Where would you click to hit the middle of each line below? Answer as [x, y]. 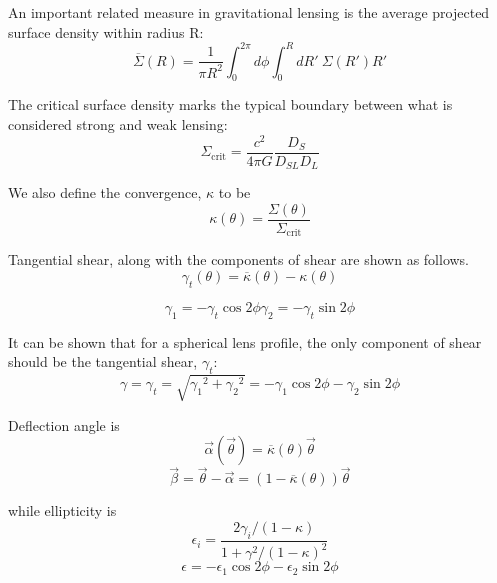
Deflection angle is [64, 424]
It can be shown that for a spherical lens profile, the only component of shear [245, 341]
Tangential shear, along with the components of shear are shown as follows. [239, 259]
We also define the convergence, [105, 192]
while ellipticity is [62, 510]
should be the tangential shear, [103, 361]
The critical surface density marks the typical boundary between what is [230, 104]
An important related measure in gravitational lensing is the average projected [249, 12]
